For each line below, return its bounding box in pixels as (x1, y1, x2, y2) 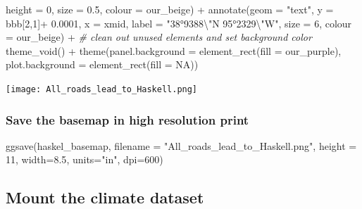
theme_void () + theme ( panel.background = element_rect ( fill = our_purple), (6, 43, 342, 58)
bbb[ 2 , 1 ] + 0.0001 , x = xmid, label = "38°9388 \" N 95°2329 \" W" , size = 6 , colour (6, 15, 352, 30)
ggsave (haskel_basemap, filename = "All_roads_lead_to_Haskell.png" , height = (6, 138, 357, 153)
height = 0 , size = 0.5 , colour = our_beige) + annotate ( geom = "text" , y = (6, 2, 334, 16)
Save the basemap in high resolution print (6, 110, 249, 128)
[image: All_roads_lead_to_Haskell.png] (6, 84, 198, 94)
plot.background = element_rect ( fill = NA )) (6, 57, 199, 72)
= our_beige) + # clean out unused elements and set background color (6, 30, 312, 44)
